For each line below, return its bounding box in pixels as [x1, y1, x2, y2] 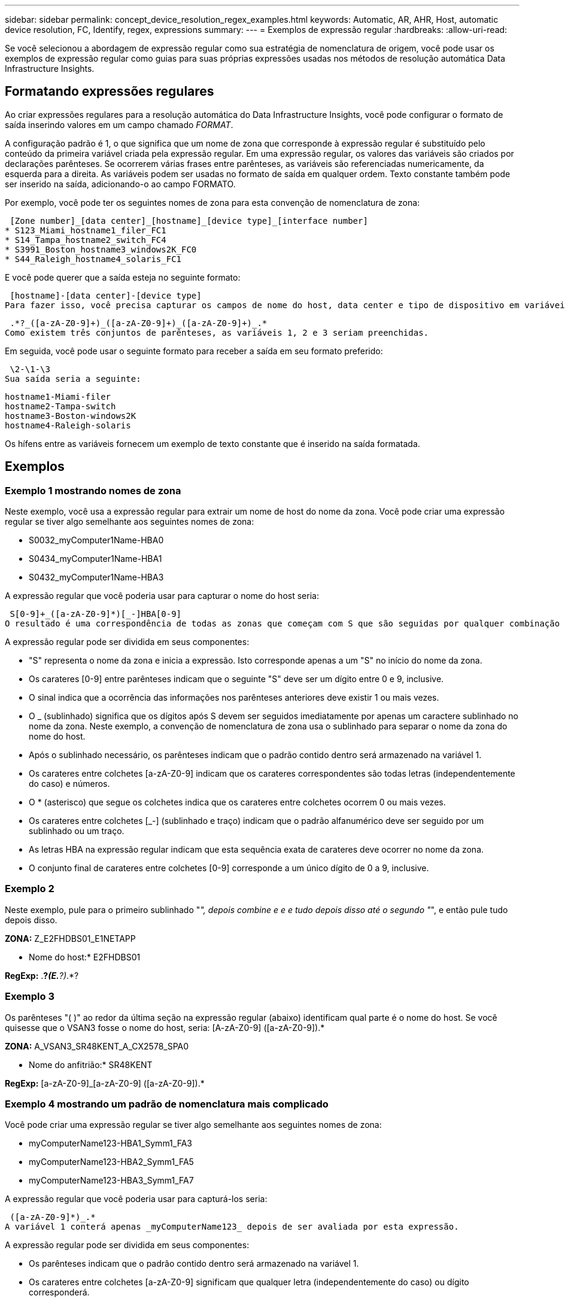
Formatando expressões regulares [5, 84, 214, 99]
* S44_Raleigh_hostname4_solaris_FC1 [5, 254, 182, 264]
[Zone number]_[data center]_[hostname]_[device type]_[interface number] [10, 215, 368, 226]
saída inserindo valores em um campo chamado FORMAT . [5, 119, 233, 130]
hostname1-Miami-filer [5, 391, 111, 401]
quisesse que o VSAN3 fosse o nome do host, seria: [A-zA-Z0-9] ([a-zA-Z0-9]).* [5, 1022, 325, 1033]
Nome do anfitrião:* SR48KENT [29, 1059, 153, 1070]
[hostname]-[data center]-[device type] [10, 290, 202, 300]
